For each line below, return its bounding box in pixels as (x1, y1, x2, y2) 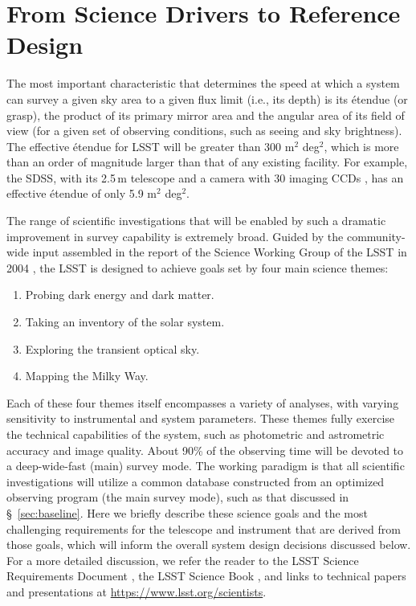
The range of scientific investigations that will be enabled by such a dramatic (6, 212, 386, 229)
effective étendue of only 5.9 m (6, 185, 157, 202)
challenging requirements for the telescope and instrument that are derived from (6, 520, 401, 537)
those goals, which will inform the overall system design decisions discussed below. (6, 536, 411, 553)
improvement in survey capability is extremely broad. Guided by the (6, 227, 344, 244)
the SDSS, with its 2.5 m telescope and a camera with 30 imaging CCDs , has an (6, 169, 404, 186)
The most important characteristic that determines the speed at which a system (6, 75, 400, 92)
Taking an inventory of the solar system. (25, 313, 225, 330)
